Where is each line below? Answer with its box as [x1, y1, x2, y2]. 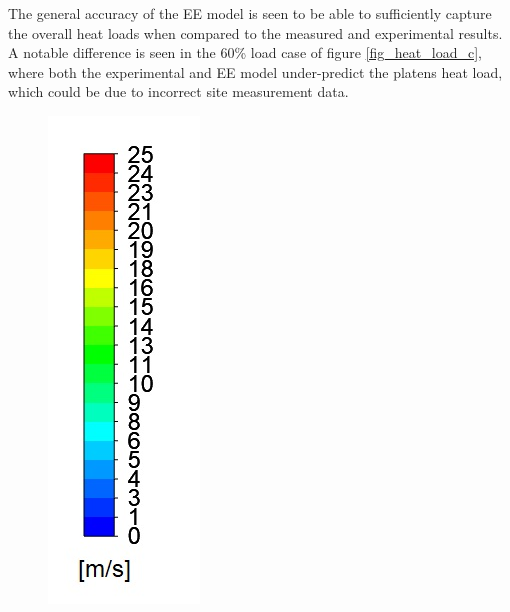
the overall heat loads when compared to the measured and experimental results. [8, 22, 503, 43]
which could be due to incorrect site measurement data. [8, 81, 349, 102]
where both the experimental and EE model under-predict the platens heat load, [8, 61, 503, 82]
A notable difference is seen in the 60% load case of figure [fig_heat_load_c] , [8, 42, 482, 63]
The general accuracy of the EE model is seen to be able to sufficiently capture [8, 3, 492, 23]
